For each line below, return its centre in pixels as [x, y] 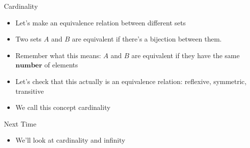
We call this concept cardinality [63, 107]
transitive [30, 91]
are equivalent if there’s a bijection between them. [147, 39]
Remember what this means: [58, 55]
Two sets [28, 39]
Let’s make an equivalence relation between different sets [101, 22]
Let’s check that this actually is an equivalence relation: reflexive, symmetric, [131, 81]
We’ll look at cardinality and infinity [70, 140]
